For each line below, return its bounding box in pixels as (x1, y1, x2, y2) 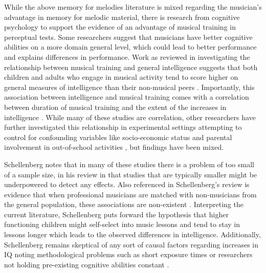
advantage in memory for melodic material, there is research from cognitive (4, 11, 240, 22)
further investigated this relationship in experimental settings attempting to (4, 122, 242, 132)
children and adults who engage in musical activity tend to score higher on (4, 72, 238, 82)
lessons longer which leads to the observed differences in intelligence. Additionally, (4, 229, 261, 240)
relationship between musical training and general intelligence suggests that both (4, 61, 258, 72)
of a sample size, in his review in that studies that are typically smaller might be (4, 169, 257, 179)
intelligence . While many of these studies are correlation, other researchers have (4, 111, 256, 122)
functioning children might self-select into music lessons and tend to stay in (4, 219, 240, 230)
